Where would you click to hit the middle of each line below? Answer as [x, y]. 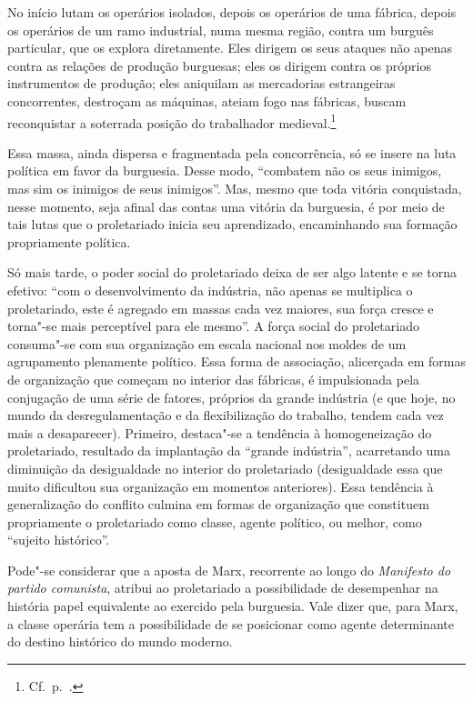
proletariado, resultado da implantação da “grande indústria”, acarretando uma [229, 451]
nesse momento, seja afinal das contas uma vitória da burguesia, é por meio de [226, 206]
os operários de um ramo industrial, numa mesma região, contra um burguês [221, 30]
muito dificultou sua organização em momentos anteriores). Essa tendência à [221, 486]
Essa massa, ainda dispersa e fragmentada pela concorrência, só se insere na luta [232, 152]
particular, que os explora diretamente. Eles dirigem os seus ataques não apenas [230, 48]
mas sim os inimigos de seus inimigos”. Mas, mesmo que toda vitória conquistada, [235, 188]
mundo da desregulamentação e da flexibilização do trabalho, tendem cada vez [226, 415]
